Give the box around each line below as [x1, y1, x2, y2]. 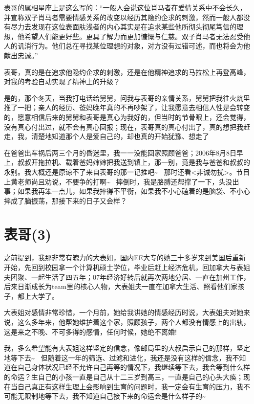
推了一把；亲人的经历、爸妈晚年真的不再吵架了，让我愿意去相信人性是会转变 [4, 102, 250, 112]
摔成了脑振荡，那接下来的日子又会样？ [4, 195, 127, 205]
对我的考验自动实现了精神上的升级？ [4, 76, 120, 87]
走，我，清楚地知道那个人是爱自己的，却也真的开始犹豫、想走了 [4, 131, 209, 141]
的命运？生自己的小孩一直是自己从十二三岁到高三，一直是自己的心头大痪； [4, 371, 243, 382]
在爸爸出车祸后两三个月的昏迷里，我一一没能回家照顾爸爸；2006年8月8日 [4, 147, 236, 157]
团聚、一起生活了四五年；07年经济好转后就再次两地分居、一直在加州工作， [10, 271, 250, 282]
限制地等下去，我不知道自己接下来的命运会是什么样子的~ [24, 391, 206, 401]
